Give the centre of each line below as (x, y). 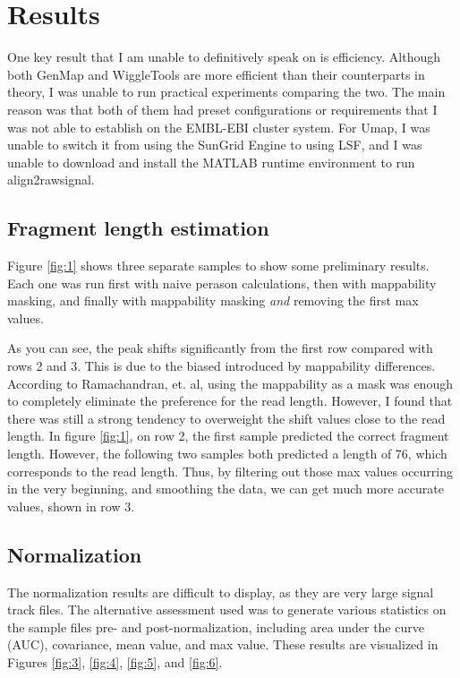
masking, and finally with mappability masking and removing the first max (213, 300)
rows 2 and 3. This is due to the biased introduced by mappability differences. (221, 366)
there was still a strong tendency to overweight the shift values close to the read (226, 418)
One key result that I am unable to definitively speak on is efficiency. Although (224, 57)
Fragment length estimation (138, 228)
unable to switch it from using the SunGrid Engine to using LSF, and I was (215, 145)
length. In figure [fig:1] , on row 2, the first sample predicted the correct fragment (228, 436)
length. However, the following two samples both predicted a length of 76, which (227, 454)
